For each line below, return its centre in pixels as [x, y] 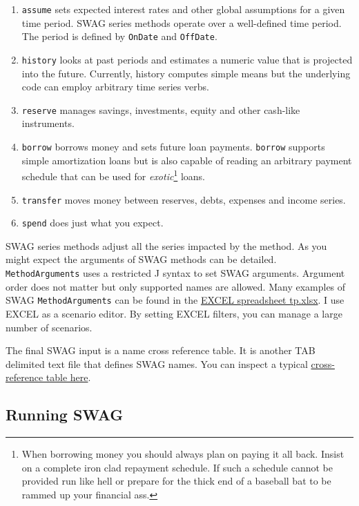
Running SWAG [65, 415]
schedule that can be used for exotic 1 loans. [114, 175]
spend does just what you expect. [93, 223]
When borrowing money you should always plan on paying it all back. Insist [183, 454]
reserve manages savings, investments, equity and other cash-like [161, 109]
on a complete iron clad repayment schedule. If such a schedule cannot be [177, 467]
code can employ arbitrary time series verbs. [115, 87]
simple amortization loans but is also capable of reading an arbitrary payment [187, 160]
